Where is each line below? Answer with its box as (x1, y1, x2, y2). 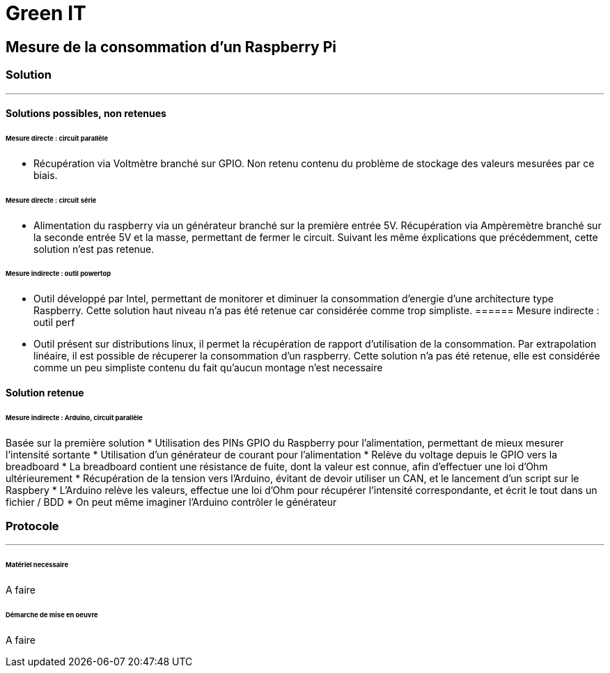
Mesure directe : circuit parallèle (6, 134, 108, 142)
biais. (33, 169, 58, 181)
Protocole (6, 518, 59, 533)
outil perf (33, 316, 75, 329)
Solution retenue (6, 386, 84, 399)
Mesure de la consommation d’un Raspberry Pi (6, 38, 336, 56)
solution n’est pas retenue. (33, 242, 155, 255)
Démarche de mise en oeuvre (6, 610, 98, 619)
